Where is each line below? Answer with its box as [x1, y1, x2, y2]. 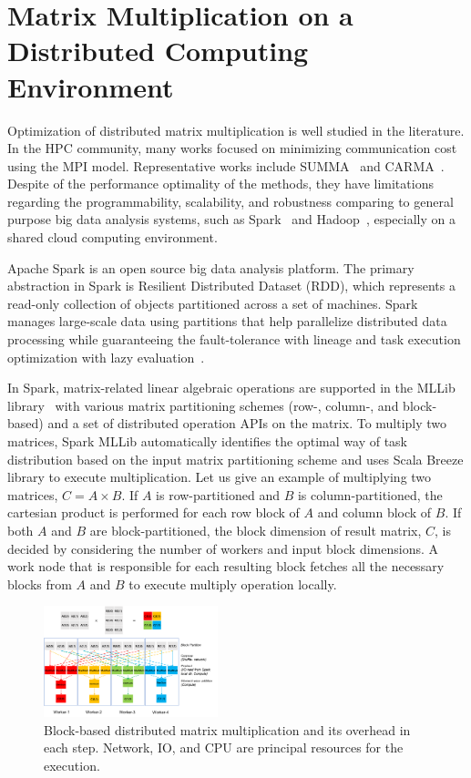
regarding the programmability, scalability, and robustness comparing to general [7, 191, 454, 210]
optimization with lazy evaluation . [7, 347, 205, 366]
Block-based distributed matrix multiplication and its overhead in [44, 720, 411, 739]
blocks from [7, 574, 72, 593]
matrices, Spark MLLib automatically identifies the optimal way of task [7, 432, 407, 450]
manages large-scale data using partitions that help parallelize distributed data [7, 312, 447, 331]
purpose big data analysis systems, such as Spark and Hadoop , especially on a [7, 210, 456, 229]
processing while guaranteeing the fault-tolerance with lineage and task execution [7, 330, 461, 349]
